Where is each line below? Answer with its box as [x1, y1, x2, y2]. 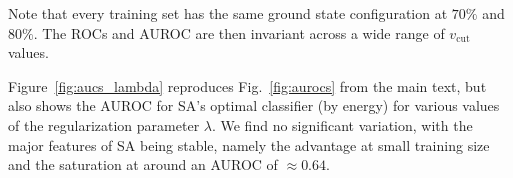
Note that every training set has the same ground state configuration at [8, 3, 448, 23]
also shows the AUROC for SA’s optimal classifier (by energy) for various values [8, 95, 500, 116]
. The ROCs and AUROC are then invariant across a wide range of [33, 22, 445, 43]
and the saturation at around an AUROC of [8, 154, 278, 175]
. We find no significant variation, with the [211, 114, 473, 135]
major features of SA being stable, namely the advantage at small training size [8, 134, 490, 155]
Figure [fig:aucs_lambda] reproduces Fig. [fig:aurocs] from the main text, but [8, 75, 487, 96]
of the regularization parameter [8, 114, 200, 135]
